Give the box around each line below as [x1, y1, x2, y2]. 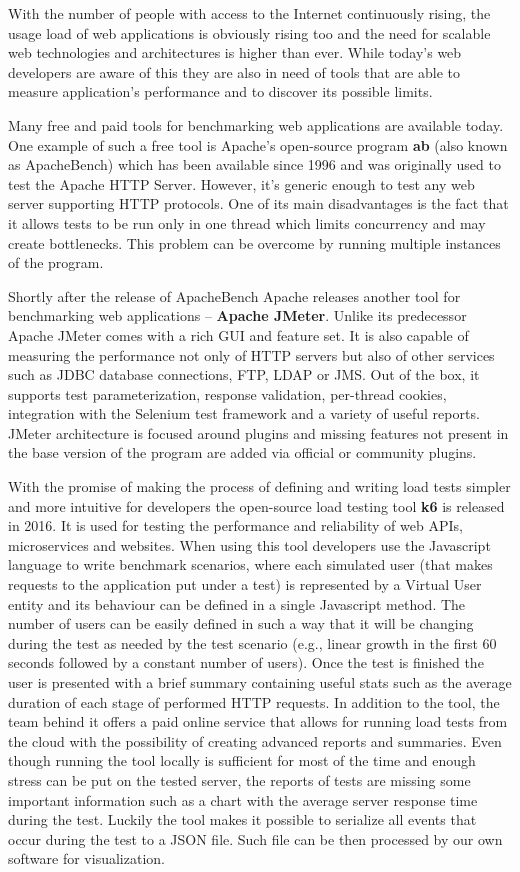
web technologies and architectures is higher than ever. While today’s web [8, 42, 462, 63]
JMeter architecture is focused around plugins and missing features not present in [8, 422, 509, 443]
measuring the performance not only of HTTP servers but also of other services [8, 344, 495, 365]
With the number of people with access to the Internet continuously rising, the [8, 3, 491, 23]
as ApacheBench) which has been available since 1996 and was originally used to [8, 154, 501, 175]
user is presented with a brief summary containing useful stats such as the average [8, 672, 512, 692]
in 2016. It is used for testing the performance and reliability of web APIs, [8, 515, 463, 536]
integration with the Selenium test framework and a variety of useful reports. [8, 403, 480, 424]
